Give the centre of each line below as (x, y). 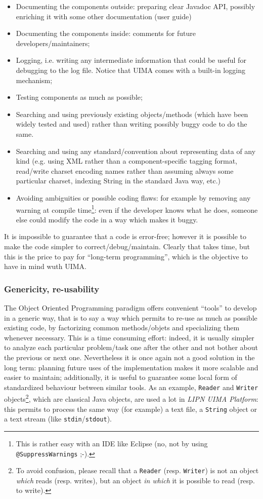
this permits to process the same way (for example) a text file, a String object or (130, 409)
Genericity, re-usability (52, 289)
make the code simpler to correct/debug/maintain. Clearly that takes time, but (127, 246)
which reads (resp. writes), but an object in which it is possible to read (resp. (135, 480)
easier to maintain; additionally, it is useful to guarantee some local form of (121, 377)
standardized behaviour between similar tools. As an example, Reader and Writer (131, 387)
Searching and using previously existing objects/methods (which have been (132, 114)
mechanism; (34, 80)
